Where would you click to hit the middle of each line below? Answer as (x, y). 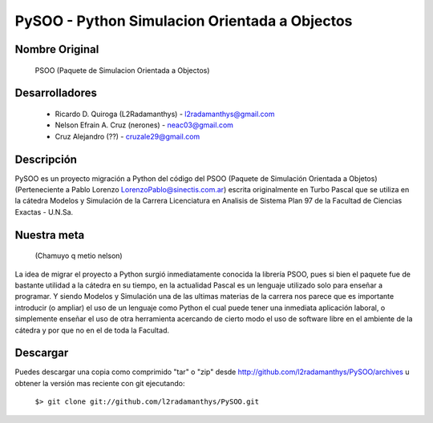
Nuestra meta (50, 235)
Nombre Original (57, 49)
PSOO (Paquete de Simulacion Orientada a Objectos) (122, 70)
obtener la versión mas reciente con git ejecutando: (100, 383)
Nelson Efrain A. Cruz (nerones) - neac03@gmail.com (144, 125)
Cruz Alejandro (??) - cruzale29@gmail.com (127, 136)
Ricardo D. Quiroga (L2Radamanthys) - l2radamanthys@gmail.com (165, 114)
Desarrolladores (56, 93)
